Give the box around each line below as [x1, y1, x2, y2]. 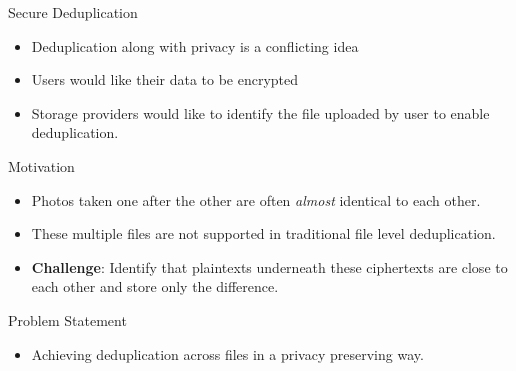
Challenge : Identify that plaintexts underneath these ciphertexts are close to [31, 256, 508, 277]
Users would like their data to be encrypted [31, 69, 299, 90]
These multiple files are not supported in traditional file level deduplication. [31, 223, 496, 244]
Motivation [8, 155, 75, 176]
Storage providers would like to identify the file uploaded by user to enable [31, 102, 490, 123]
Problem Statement [8, 309, 127, 330]
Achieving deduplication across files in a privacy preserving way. [31, 343, 424, 364]
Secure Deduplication [8, 2, 138, 22]
